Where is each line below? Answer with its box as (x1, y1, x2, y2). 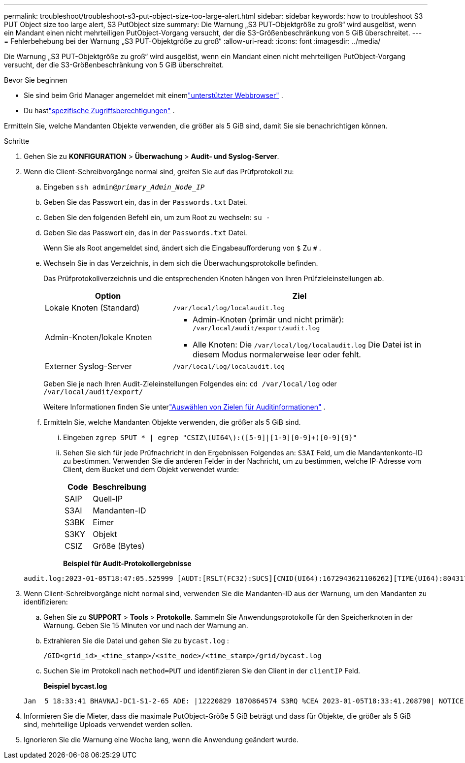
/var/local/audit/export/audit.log (192, 324, 320, 332)
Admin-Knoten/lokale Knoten (45, 332, 152, 342)
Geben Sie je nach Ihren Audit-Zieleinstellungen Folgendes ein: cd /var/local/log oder (43, 380, 337, 388)
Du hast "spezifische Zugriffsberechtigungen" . (24, 106, 175, 115)
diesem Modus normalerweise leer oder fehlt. (192, 350, 361, 359)
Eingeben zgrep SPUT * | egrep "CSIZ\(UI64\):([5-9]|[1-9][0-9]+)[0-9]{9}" (63, 433, 357, 442)
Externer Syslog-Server (45, 361, 132, 371)
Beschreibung (93, 482, 146, 492)
